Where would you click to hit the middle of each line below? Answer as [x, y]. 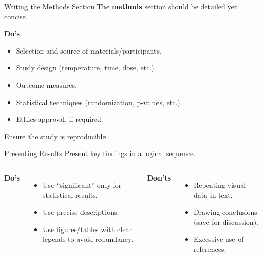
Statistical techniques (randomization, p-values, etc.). [99, 102]
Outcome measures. [46, 84]
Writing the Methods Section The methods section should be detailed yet [121, 6]
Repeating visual [220, 184]
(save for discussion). [226, 222]
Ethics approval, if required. [60, 119]
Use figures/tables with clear [87, 229]
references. [210, 249]
